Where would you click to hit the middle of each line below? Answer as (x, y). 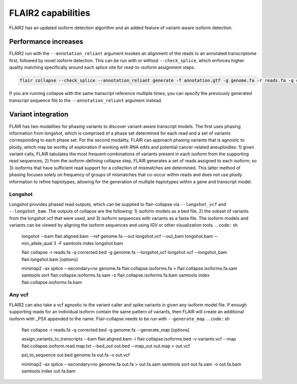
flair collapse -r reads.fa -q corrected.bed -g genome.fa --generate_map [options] (106, 330)
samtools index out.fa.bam (49, 371)
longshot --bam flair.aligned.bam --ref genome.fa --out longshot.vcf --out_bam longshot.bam (117, 236)
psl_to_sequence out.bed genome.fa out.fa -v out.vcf (76, 355)
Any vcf (19, 295)
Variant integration (39, 115)
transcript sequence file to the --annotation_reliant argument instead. (86, 100)
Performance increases (46, 42)
